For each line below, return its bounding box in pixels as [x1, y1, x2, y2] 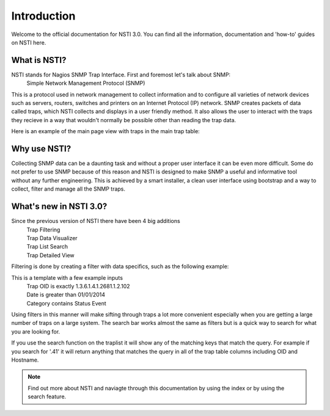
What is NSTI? [11, 55, 67, 65]
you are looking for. [11, 327, 61, 335]
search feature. [28, 393, 67, 400]
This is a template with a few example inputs [11, 274, 123, 281]
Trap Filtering [26, 226, 61, 233]
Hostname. [11, 356, 39, 363]
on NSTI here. [11, 38, 46, 46]
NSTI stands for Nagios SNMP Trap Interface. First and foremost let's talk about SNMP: [11, 71, 231, 78]
